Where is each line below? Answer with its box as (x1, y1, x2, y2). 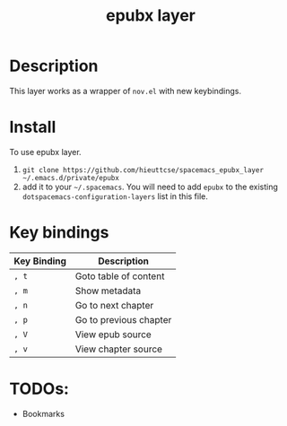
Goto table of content (74, 270, 165, 283)
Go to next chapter (74, 299, 154, 311)
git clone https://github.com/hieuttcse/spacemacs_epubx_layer (22, 165, 265, 175)
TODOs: (9, 378, 70, 399)
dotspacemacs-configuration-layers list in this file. (22, 190, 209, 202)
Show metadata (74, 284, 142, 297)
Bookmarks (22, 408, 65, 419)
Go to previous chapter (74, 313, 172, 326)
